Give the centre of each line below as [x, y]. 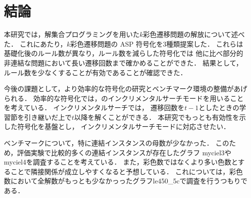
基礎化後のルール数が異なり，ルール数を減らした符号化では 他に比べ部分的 [124, 53]
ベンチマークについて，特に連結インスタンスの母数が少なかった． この [117, 143]
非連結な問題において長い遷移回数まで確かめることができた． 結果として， [123, 62]
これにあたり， [43, 43]
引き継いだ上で [48, 117]
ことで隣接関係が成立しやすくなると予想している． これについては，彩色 [126, 171]
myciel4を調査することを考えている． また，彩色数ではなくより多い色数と [121, 162]
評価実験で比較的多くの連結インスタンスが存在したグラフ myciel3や [124, 152]
